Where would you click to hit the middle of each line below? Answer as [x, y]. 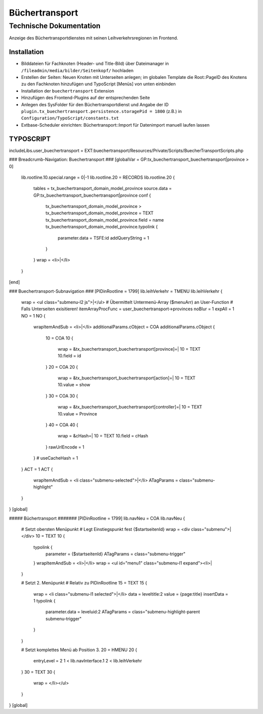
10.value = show [74, 385]
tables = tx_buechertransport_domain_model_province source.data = [103, 188]
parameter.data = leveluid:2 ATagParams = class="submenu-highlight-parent [123, 612]
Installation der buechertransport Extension [68, 91]
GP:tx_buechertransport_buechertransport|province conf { [92, 195]
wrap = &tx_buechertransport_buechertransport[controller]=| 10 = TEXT [130, 407]
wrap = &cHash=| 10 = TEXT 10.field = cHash [103, 436]
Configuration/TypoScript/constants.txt [70, 118]
